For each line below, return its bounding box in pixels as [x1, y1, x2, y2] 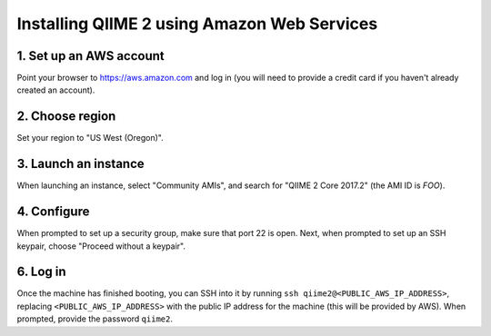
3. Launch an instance [16, 156, 145, 172]
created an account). [16, 84, 95, 95]
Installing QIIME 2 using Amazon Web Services [16, 14, 378, 34]
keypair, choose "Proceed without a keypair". [16, 241, 186, 252]
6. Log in [16, 264, 67, 280]
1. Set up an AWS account [16, 48, 165, 64]
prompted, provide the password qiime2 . [16, 313, 173, 324]
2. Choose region [16, 109, 116, 124]
